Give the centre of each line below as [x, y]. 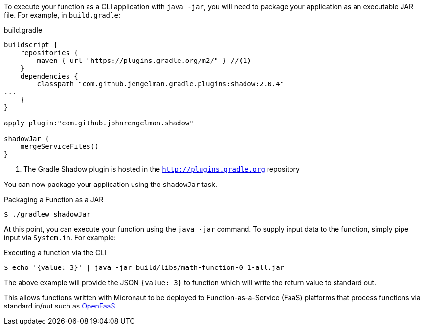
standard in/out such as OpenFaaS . [61, 306]
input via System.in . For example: [60, 237]
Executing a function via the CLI [55, 253]
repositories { [49, 53]
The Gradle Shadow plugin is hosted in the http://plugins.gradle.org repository [162, 169]
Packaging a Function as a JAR [54, 199]
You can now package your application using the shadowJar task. [111, 184]
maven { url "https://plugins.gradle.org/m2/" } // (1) [144, 61]
